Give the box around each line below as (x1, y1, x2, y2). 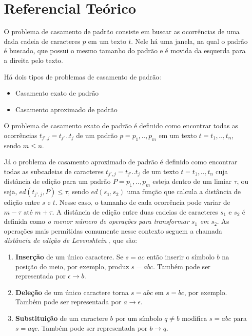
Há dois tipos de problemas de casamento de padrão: (4, 71, 161, 81)
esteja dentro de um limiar (153, 176, 232, 186)
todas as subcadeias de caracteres (4, 166, 104, 176)
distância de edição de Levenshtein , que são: (4, 235, 137, 245)
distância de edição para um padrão (4, 176, 111, 186)
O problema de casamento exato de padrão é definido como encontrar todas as (4, 120, 238, 131)
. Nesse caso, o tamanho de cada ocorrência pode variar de (55, 197, 230, 207)
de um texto (142, 166, 179, 176)
